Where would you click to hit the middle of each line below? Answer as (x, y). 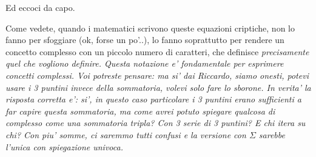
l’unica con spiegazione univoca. (64, 146)
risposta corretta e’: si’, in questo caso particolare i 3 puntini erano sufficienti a (153, 99)
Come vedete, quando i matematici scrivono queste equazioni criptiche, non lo (150, 28)
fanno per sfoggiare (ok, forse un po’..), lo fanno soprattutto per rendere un (145, 40)
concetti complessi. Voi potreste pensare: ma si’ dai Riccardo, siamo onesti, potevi (157, 75)
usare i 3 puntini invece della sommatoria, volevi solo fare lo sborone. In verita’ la (158, 87)
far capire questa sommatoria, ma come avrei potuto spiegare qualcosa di (140, 111)
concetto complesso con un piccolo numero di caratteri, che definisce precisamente (157, 51)
